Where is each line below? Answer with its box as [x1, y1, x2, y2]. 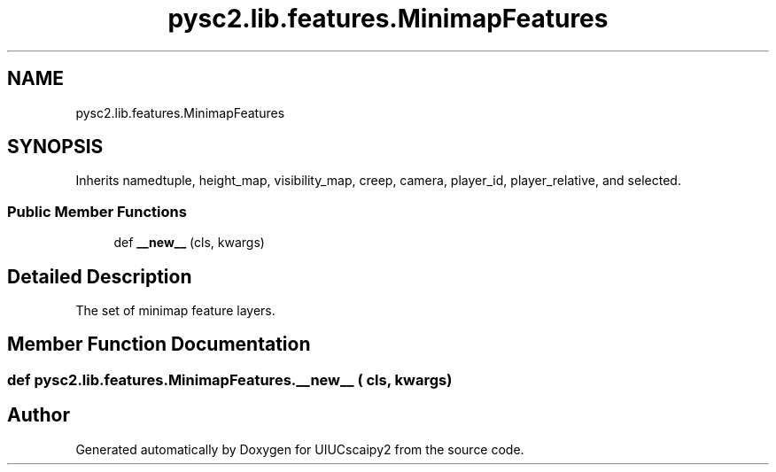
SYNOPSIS [7, 135, 104, 159]
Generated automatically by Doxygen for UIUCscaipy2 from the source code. [75, 441, 524, 457]
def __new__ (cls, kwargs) [113, 235, 265, 251]
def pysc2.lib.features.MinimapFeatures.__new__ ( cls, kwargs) [7, 370, 453, 389]
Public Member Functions [7, 202, 187, 221]
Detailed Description [7, 265, 192, 288]
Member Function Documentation [7, 333, 311, 356]
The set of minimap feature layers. [75, 303, 275, 319]
